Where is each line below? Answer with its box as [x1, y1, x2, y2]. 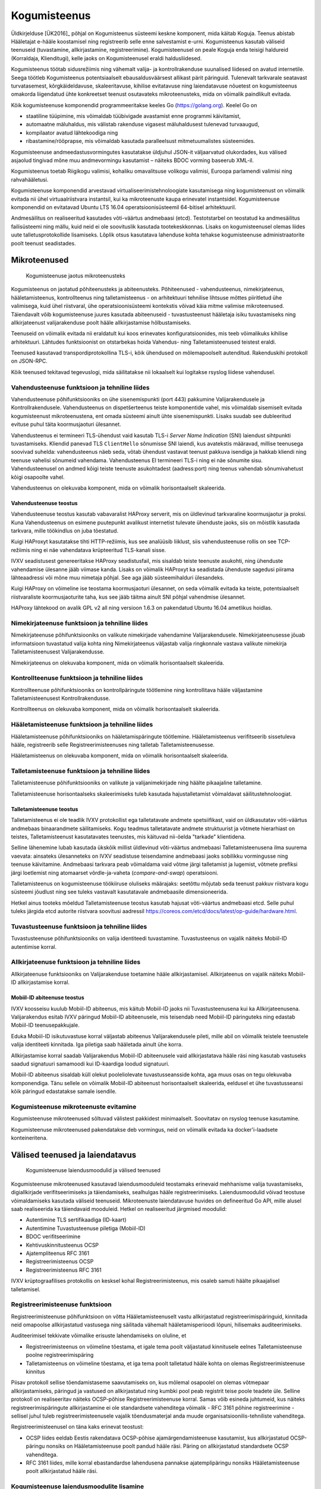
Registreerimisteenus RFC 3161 [26, 1266, 102, 1273]
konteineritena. [11, 1135, 48, 1142]
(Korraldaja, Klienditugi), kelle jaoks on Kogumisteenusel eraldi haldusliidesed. [11, 54, 202, 62]
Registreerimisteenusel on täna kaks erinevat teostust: [11, 1423, 144, 1431]
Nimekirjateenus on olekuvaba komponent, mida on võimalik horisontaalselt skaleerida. [11, 659, 225, 666]
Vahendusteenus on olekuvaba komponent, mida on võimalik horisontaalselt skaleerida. [11, 484, 226, 491]
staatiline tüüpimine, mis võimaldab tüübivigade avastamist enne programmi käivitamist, [26, 113, 241, 120]
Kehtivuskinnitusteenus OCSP [26, 1241, 99, 1248]
